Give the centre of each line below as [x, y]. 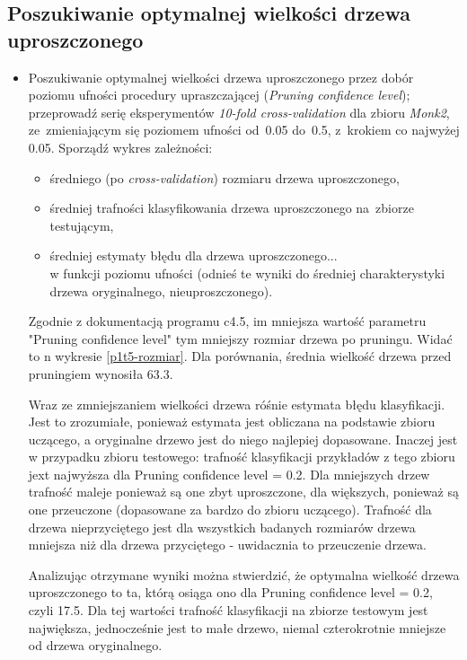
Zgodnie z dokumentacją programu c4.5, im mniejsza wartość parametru [227, 321]
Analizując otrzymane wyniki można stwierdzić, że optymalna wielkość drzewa [244, 574]
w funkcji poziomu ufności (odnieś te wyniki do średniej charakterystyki [247, 273]
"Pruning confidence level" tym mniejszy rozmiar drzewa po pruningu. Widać [240, 338]
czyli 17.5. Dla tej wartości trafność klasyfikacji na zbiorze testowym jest [228, 610]
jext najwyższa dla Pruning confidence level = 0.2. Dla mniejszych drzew [229, 474]
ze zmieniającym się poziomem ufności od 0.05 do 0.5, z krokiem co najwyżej [244, 130]
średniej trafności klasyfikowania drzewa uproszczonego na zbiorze [232, 208]
